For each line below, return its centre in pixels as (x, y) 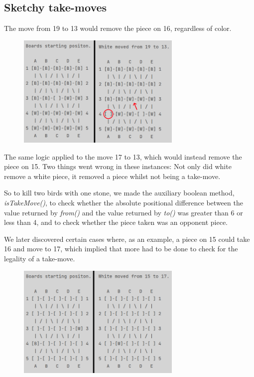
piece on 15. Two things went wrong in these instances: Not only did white (118, 166)
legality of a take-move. (40, 259)
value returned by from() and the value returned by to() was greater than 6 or (124, 212)
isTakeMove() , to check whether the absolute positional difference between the (124, 203)
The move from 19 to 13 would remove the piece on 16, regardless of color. (118, 28)
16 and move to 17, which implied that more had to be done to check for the (121, 249)
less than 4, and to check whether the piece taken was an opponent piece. (116, 222)
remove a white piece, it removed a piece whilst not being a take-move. (112, 176)
